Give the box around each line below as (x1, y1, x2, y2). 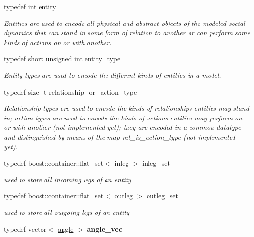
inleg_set (142, 158, 170, 168)
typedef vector (4, 223, 47, 234)
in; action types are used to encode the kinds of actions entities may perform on (4, 112, 242, 122)
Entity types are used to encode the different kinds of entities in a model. (4, 70, 221, 80)
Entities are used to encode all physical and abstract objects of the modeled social (4, 18, 245, 28)
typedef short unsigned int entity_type (4, 53, 121, 64)
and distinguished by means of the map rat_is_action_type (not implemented (4, 131, 235, 142)
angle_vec (87, 223, 122, 234)
